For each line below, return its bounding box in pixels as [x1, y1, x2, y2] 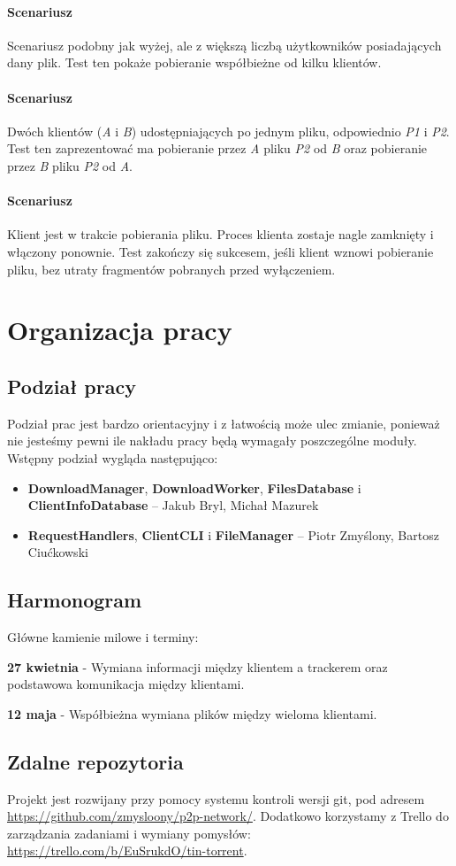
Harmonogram [7, 586, 142, 614]
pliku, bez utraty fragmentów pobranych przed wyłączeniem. [7, 259, 336, 278]
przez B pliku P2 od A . [7, 156, 133, 174]
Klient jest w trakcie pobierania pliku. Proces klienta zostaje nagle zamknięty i [7, 225, 434, 244]
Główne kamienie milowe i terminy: [7, 628, 199, 646]
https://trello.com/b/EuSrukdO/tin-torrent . [7, 841, 247, 860]
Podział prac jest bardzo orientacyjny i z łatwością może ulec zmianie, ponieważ [7, 414, 440, 432]
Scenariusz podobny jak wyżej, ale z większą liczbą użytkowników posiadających [7, 35, 442, 54]
